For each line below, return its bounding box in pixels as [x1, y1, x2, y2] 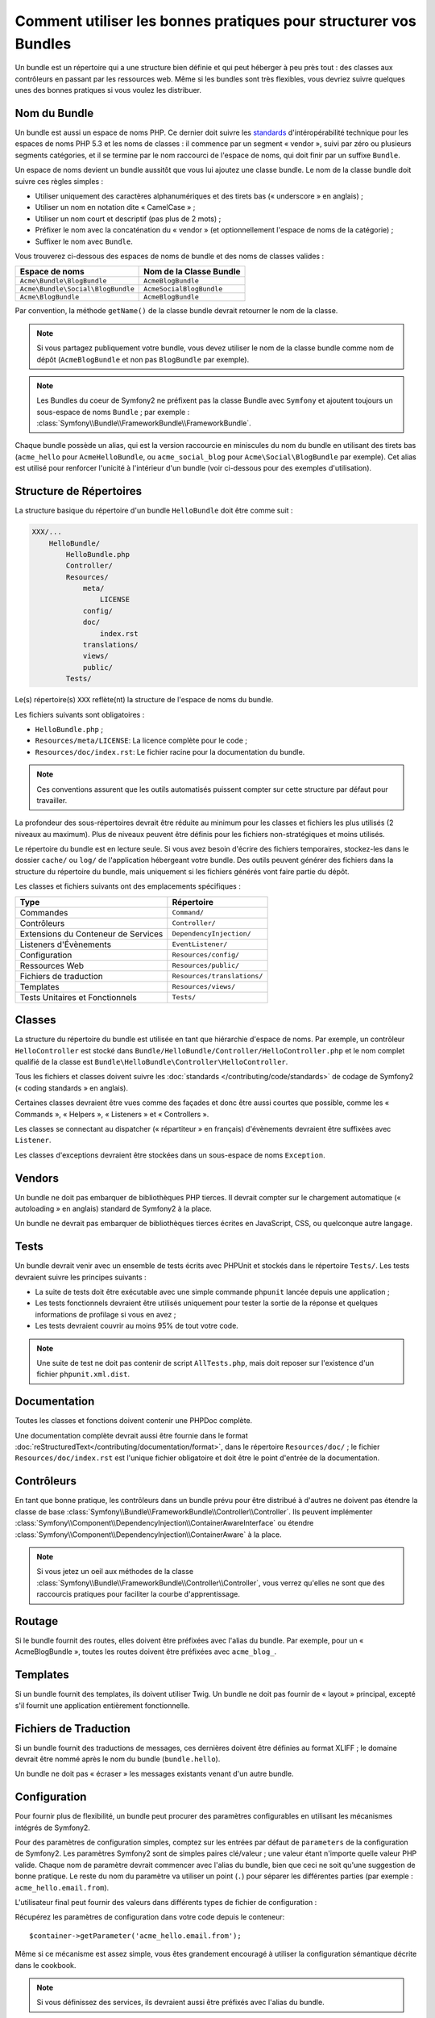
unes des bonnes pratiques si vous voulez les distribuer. [14, 86, 201, 95]
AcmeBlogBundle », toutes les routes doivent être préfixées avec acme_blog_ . [14, 1647, 277, 1656]
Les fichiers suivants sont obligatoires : [14, 710, 145, 719]
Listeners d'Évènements [19, 939, 112, 950]
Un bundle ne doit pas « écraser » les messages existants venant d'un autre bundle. [14, 1769, 294, 1779]
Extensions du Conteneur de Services [19, 928, 164, 940]
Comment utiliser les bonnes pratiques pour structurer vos [14, 12, 416, 30]
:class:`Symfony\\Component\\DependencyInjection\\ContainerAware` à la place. [14, 1530, 282, 1539]
